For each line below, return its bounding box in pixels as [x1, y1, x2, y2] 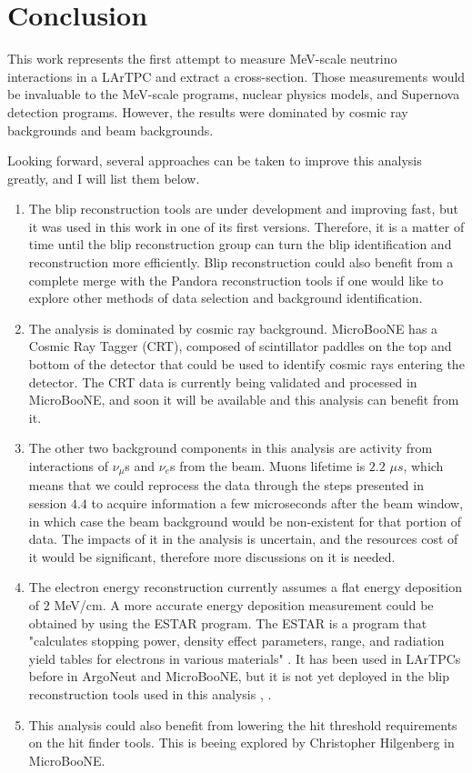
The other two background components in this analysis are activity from [28, 438, 433, 457]
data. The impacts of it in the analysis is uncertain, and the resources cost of [28, 529, 458, 548]
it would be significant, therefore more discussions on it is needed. [28, 547, 396, 566]
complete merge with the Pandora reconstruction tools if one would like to [28, 270, 444, 289]
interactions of [28, 457, 109, 475]
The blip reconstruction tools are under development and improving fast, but [28, 199, 458, 218]
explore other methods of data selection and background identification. [28, 288, 423, 307]
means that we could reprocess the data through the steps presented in [28, 476, 424, 495]
